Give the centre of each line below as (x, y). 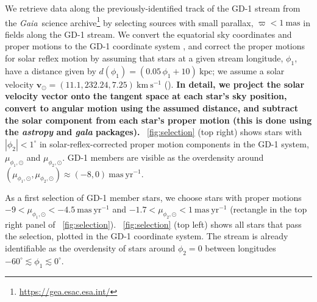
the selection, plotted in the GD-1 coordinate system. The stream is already (147, 236)
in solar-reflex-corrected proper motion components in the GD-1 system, (174, 143)
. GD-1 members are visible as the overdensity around (163, 157)
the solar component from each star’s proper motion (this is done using (158, 120)
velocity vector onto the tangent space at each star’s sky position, (146, 96)
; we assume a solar (248, 70)
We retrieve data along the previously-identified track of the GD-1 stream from (153, 8)
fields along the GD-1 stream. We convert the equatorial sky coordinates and (148, 34)
